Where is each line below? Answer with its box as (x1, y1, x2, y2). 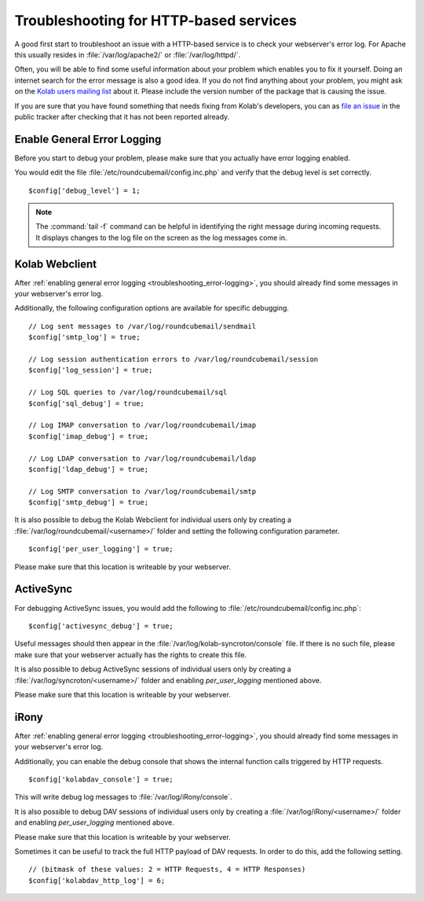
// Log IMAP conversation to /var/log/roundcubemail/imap (28, 421, 257, 430)
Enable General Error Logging (14, 132, 162, 145)
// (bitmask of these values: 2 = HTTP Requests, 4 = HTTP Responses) (28, 865, 306, 874)
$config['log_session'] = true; (28, 366, 153, 375)
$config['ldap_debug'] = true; (28, 465, 149, 473)
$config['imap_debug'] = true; (28, 432, 149, 440)
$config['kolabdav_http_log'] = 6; (28, 876, 166, 884)
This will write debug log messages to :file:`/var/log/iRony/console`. (14, 793, 232, 802)
